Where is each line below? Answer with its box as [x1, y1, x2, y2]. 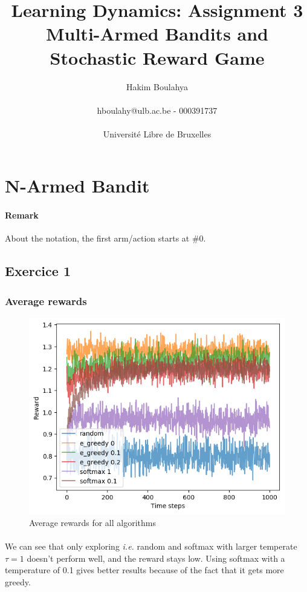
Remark [5, 209, 39, 222]
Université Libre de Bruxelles [103, 127, 212, 140]
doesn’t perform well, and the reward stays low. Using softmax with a [27, 551, 285, 564]
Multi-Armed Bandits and [45, 21, 269, 46]
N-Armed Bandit [5, 173, 150, 198]
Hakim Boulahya [126, 80, 189, 93]
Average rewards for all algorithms [29, 516, 156, 528]
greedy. [5, 575, 31, 588]
